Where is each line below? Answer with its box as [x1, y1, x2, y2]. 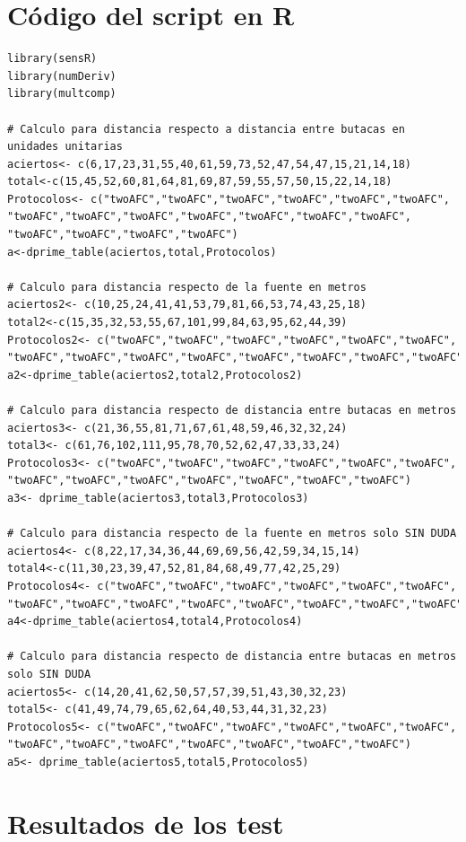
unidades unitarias [7, 140, 123, 153]
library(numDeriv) [7, 69, 116, 83]
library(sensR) [7, 52, 98, 66]
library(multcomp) [7, 87, 116, 101]
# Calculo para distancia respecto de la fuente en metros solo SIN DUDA [7, 527, 457, 540]
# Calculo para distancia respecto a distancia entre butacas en [7, 122, 405, 136]
